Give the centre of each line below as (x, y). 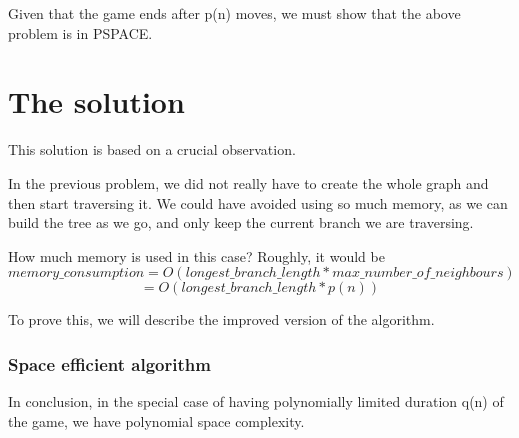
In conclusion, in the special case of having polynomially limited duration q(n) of (256, 401)
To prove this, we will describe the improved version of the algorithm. (221, 319)
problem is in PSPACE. (80, 32)
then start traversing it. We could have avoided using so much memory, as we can (258, 202)
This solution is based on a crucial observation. (152, 149)
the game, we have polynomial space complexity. (156, 420)
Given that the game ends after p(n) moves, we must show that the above (234, 13)
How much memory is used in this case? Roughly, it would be (196, 255)
